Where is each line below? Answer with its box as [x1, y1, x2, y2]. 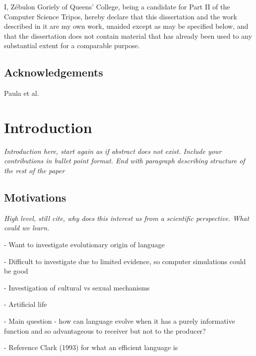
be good [4, 266, 28, 276]
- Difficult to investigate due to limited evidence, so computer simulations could [4, 256, 246, 266]
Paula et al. [4, 88, 39, 98]
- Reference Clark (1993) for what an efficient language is [4, 342, 178, 353]
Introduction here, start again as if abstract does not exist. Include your [4, 145, 222, 156]
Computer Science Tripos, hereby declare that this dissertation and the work [4, 11, 237, 21]
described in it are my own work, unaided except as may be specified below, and [4, 21, 249, 31]
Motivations [4, 190, 66, 205]
